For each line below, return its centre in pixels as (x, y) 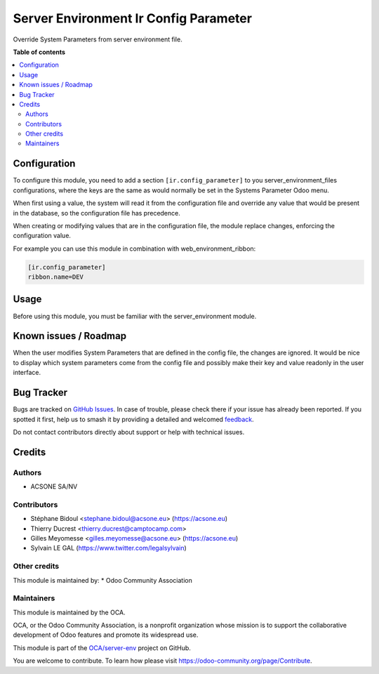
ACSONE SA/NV (54, 487)
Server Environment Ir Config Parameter (133, 18)
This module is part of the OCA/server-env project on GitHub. (102, 648)
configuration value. (42, 236)
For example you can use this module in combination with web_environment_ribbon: (134, 249)
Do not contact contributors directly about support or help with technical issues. (129, 432)
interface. (27, 373)
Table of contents (39, 52)
